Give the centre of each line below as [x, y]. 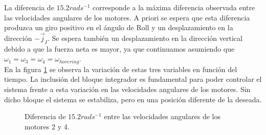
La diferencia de [29, 7]
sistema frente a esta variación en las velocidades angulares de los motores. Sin [127, 89]
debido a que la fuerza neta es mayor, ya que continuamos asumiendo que [119, 48]
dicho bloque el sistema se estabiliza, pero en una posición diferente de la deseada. [133, 99]
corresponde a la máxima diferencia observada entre [174, 7]
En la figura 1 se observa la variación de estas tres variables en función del [121, 69]
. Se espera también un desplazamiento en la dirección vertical [145, 38]
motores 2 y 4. [47, 126]
